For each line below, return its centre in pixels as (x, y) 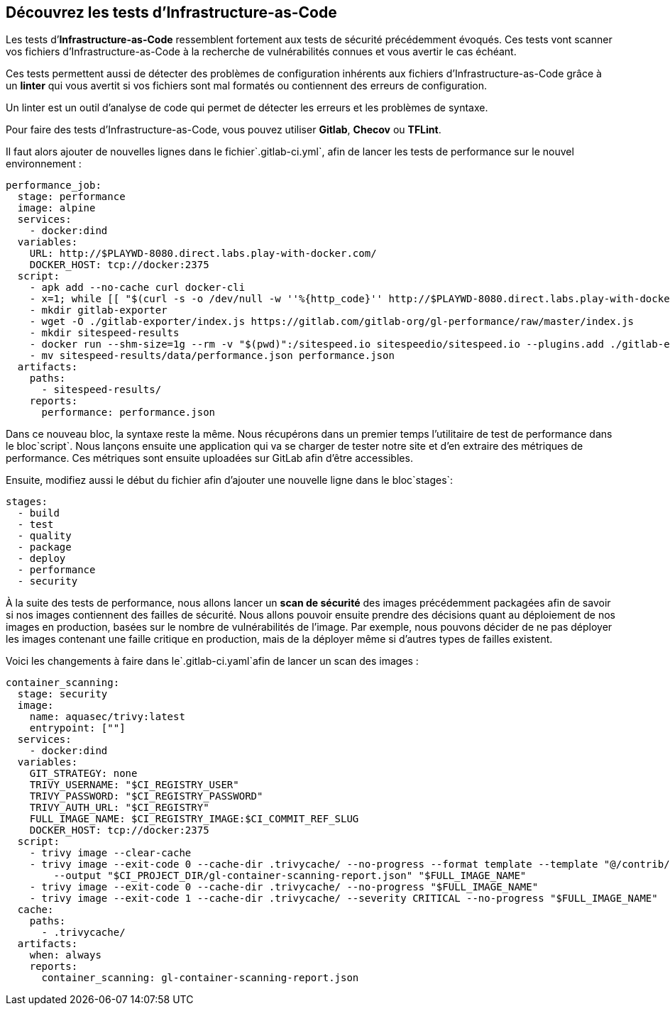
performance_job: (54, 186)
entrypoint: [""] (77, 728)
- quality (44, 536)
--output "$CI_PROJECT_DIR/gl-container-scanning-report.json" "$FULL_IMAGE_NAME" (290, 876)
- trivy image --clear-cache (110, 853)
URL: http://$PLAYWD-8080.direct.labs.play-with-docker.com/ (203, 254)
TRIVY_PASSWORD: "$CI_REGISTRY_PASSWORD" (146, 796)
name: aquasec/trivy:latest (107, 717)
